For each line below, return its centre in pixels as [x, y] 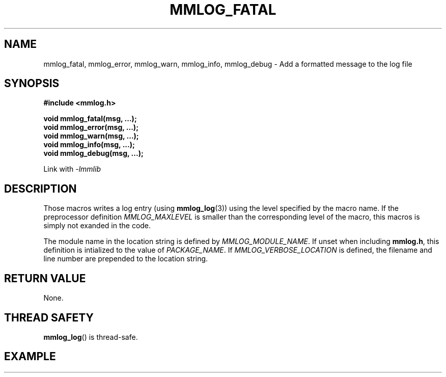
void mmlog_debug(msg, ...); [93, 153]
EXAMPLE [30, 357]
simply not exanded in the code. [97, 226]
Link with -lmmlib [72, 169]
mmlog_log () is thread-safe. [91, 337]
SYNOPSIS [32, 84]
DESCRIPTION [40, 188]
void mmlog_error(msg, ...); [91, 127]
